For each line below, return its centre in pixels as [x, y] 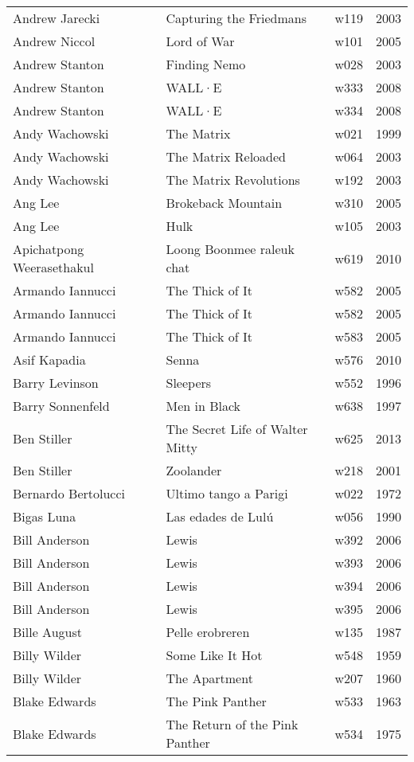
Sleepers [189, 383]
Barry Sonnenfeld [61, 406]
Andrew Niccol [54, 41]
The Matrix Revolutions [233, 180]
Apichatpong [49, 249]
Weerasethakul [53, 267]
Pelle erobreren [208, 632]
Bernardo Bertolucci [69, 493]
